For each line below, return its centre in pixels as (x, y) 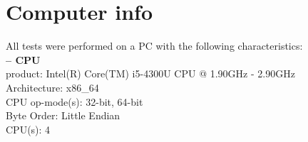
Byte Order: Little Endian (63, 115)
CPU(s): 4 (28, 129)
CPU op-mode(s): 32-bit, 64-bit (75, 101)
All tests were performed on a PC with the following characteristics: (154, 46)
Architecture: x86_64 (52, 87)
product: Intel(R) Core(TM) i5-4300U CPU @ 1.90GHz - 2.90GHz (150, 73)
